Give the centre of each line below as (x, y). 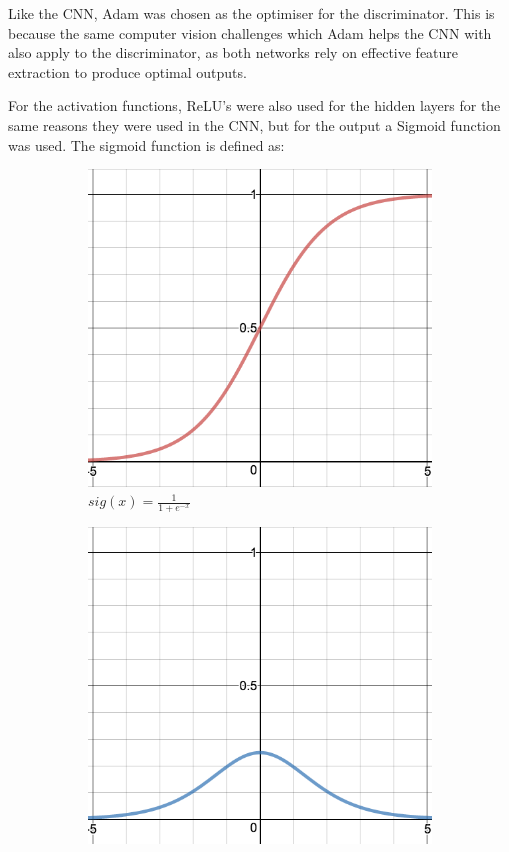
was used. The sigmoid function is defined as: (146, 144)
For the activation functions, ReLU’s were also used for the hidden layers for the (254, 105)
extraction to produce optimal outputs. (127, 71)
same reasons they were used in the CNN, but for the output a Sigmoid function (254, 124)
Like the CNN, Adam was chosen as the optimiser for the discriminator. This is (251, 13)
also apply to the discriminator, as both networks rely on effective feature (233, 52)
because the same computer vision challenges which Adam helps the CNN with (250, 32)
